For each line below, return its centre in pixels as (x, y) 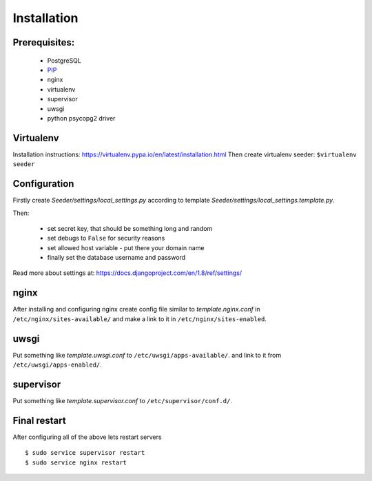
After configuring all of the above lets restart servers (87, 437)
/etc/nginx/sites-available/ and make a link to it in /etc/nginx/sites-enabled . (139, 319)
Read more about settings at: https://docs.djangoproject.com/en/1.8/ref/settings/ (127, 273)
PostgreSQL (64, 60)
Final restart (39, 420)
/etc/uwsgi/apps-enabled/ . (58, 365)
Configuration (43, 184)
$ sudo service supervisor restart (85, 453)
